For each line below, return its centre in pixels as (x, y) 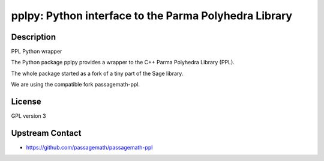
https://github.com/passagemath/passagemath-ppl (89, 148)
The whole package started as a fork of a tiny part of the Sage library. (97, 73)
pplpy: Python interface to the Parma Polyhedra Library (152, 16)
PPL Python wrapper (37, 52)
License (26, 102)
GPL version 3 (28, 116)
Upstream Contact (46, 133)
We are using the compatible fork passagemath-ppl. (76, 85)
